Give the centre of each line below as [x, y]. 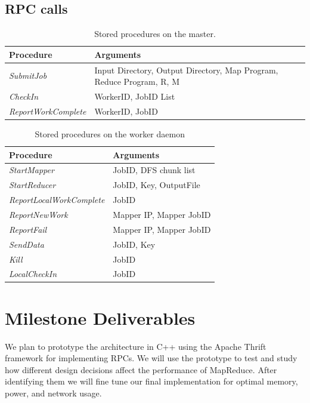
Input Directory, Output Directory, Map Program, [186, 70]
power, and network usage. [53, 393]
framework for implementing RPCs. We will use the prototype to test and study [151, 358]
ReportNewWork [38, 214]
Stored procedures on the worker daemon [110, 134]
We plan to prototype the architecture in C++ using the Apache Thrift [136, 346]
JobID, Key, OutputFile [156, 185]
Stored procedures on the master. [155, 34]
